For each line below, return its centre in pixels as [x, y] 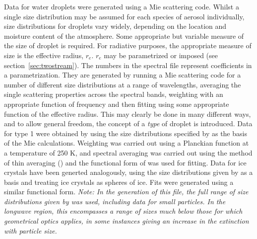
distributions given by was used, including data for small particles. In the [115, 201]
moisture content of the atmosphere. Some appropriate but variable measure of [124, 36]
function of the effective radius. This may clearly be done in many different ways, [128, 114]
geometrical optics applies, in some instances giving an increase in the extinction [127, 221]
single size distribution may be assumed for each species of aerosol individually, [124, 16]
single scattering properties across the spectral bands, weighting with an [114, 94]
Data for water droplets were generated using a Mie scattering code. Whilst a [122, 6]
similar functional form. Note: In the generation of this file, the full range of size [126, 192]
